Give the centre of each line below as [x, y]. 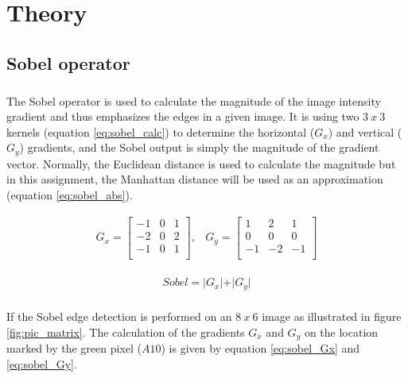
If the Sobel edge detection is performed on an [119, 316]
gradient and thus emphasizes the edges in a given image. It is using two [183, 116]
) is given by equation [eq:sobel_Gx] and [260, 348]
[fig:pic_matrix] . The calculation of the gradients [126, 332]
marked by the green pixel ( [74, 348]
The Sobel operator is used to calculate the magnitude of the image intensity [194, 100]
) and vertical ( [365, 131]
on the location [341, 332]
